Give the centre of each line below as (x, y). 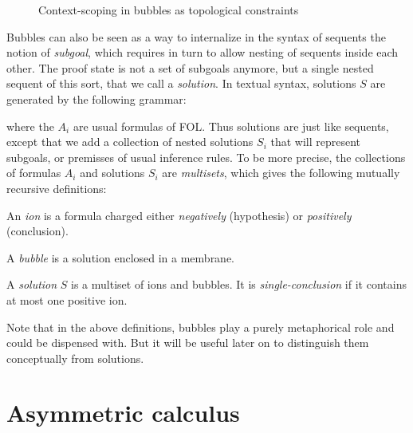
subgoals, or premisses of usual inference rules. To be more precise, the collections (206, 157)
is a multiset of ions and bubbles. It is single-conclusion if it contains (239, 284)
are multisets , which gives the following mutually (281, 173)
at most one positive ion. (67, 299)
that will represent (316, 142)
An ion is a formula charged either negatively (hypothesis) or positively (179, 215)
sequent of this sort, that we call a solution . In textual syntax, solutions (181, 83)
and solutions (112, 173)
